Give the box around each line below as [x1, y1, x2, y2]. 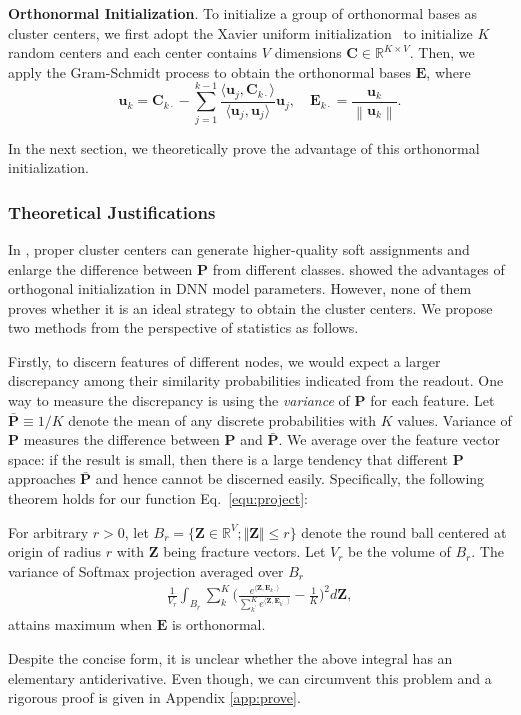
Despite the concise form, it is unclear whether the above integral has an [8, 647, 453, 668]
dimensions [274, 42, 342, 63]
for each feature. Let [370, 390, 495, 411]
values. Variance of [397, 409, 512, 430]
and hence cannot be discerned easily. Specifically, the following [95, 468, 485, 489]
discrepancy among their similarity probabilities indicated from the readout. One [8, 370, 504, 391]
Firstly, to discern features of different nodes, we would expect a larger [8, 350, 441, 371]
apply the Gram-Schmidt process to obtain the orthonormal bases [8, 61, 412, 82]
